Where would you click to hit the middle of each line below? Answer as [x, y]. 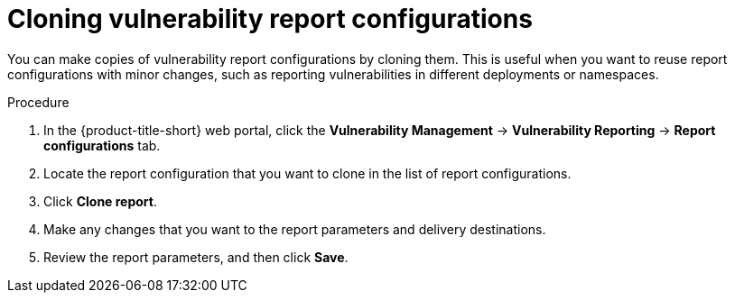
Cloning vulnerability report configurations [270, 19]
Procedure [38, 102]
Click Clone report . [101, 201]
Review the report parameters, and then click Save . [196, 257]
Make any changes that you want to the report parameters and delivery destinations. [295, 229]
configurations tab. [102, 145]
